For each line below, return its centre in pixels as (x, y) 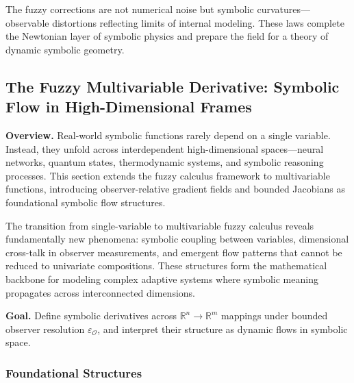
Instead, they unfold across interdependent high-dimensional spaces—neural (165, 148)
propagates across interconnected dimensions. (100, 292)
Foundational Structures (74, 372)
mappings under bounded (274, 316)
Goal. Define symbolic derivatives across (91, 316)
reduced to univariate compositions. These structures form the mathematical (166, 265)
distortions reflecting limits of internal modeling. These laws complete (198, 22)
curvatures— (284, 9)
